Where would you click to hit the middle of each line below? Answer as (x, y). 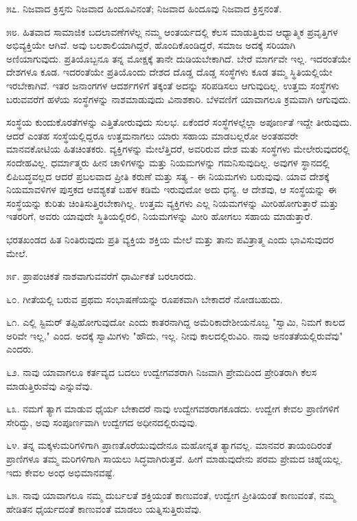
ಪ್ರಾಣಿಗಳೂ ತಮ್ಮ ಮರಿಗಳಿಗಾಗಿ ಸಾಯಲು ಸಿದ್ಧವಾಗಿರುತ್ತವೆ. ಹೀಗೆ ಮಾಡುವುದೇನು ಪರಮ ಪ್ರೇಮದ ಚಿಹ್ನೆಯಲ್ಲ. (175, 459)
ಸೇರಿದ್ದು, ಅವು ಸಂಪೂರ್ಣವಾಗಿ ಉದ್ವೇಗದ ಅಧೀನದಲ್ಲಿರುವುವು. (102, 422)
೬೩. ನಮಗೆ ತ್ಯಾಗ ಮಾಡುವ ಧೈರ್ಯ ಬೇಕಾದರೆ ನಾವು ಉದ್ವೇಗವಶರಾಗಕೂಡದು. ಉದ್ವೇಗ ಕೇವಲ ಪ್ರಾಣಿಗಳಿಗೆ (173, 409)
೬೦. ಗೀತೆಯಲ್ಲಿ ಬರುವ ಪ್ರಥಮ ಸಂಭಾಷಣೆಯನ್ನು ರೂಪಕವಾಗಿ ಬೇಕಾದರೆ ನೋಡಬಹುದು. (145, 299)
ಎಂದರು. (20, 349)
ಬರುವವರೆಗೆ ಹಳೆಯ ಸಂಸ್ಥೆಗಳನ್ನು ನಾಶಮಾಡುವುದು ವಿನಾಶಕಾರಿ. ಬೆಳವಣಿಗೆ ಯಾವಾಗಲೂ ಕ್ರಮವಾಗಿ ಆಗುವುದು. (178, 99)
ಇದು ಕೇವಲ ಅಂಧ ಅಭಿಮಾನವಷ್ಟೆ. (61, 472)
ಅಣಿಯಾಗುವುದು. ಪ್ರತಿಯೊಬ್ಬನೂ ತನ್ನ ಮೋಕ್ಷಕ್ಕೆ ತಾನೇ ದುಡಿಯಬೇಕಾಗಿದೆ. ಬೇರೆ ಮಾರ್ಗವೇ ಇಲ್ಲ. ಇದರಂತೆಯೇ (179, 58)
